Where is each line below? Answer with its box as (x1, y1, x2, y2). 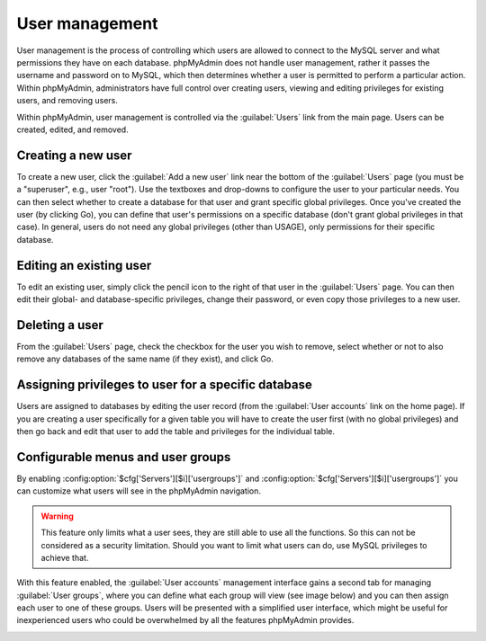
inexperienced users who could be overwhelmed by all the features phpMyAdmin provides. (16, 615, 355, 626)
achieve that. (40, 552, 89, 563)
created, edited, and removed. (16, 124, 130, 135)
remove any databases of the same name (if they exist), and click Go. (16, 353, 274, 364)
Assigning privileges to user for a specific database (16, 378, 312, 393)
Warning (40, 511, 74, 521)
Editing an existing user (16, 257, 152, 273)
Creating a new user (16, 147, 132, 163)
